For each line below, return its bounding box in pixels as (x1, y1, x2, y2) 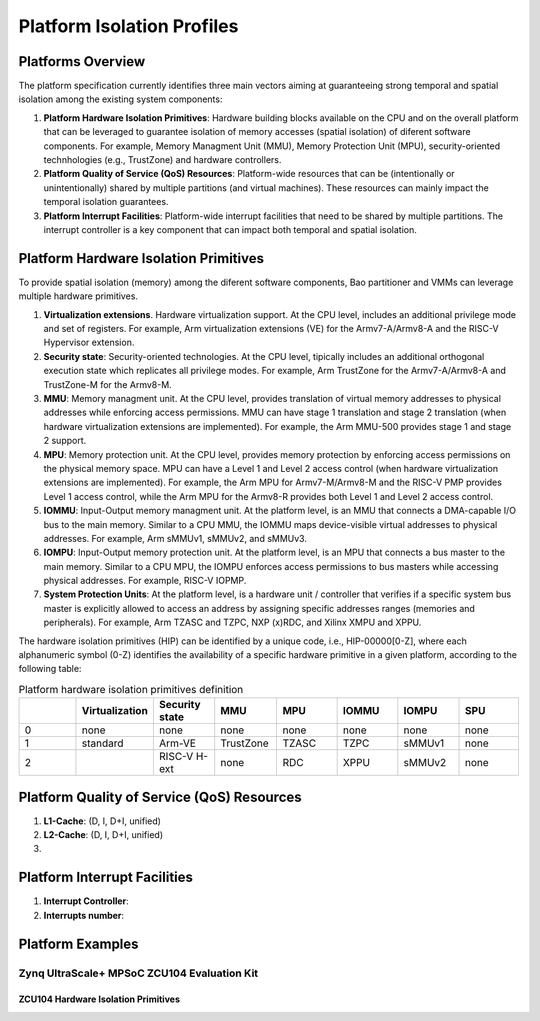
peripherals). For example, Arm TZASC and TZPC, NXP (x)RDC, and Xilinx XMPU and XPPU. (43, 616, 422, 629)
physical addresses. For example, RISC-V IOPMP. (43, 575, 247, 587)
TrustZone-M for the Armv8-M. (43, 378, 172, 390)
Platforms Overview (18, 53, 146, 70)
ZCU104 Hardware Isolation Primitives (18, 993, 180, 1005)
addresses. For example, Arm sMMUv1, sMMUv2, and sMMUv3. (43, 532, 307, 544)
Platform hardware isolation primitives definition (18, 683, 244, 696)
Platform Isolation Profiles (18, 15, 239, 37)
